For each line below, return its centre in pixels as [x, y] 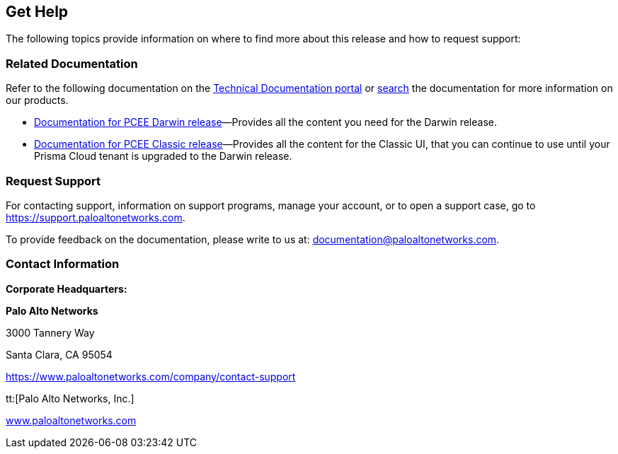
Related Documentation [72, 63]
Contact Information [63, 264]
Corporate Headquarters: [67, 289]
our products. [37, 100]
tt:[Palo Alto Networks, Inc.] [70, 398]
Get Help [37, 12]
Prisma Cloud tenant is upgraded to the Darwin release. [163, 156]
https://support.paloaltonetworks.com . [96, 217]
